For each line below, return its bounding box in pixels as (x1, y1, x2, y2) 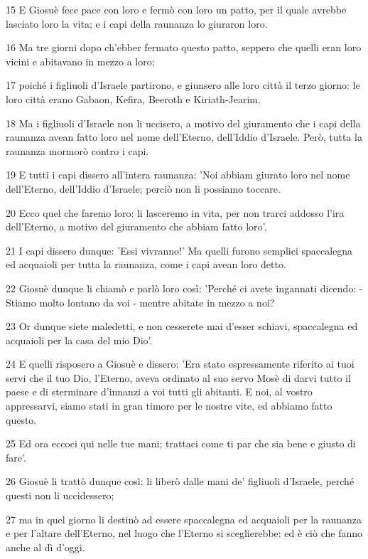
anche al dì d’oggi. (6, 539, 85, 554)
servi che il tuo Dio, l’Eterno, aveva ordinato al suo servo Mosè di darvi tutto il (6, 370, 351, 385)
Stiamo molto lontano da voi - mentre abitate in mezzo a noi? (6, 294, 275, 309)
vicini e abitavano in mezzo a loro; (6, 53, 155, 68)
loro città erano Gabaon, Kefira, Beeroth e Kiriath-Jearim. (6, 91, 261, 106)
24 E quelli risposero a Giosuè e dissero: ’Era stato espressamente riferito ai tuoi (6, 356, 355, 371)
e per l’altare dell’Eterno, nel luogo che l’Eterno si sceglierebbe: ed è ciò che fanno (6, 526, 362, 541)
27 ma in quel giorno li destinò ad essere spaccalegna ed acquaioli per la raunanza (6, 511, 362, 526)
